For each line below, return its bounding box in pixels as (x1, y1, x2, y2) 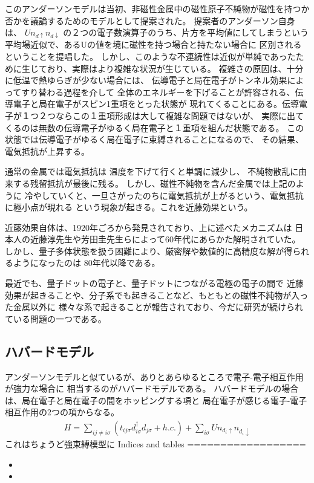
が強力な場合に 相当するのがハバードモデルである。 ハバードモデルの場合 (5, 382, 299, 395)
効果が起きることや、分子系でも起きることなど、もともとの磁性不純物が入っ (5, 288, 309, 301)
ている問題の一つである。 (5, 312, 106, 325)
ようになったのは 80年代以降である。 (13, 256, 160, 269)
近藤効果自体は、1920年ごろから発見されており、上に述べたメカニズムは (5, 221, 292, 233)
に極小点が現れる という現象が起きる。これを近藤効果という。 (5, 201, 253, 213)
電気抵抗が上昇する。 (5, 144, 90, 157)
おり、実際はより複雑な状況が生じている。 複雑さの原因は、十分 (47, 62, 304, 74)
